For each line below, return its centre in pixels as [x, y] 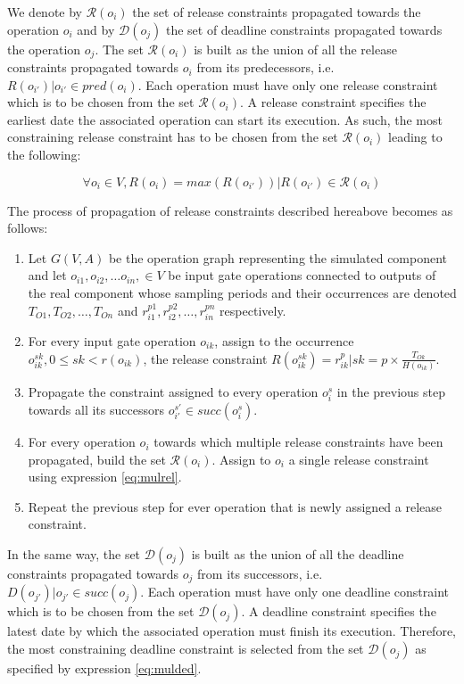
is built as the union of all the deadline [298, 554]
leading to [415, 137]
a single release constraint [359, 459]
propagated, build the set [97, 459]
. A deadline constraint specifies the [339, 611]
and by [96, 29]
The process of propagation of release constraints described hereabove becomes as [230, 210]
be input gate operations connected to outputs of [302, 275]
